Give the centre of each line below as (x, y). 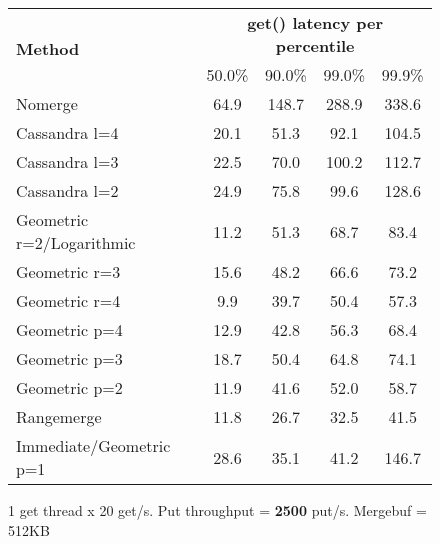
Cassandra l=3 (67, 161)
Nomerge (47, 103)
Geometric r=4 (68, 300)
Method (48, 48)
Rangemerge (59, 416)
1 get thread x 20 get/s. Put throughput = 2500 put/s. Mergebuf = (217, 510)
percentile (315, 45)
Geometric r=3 (68, 271)
